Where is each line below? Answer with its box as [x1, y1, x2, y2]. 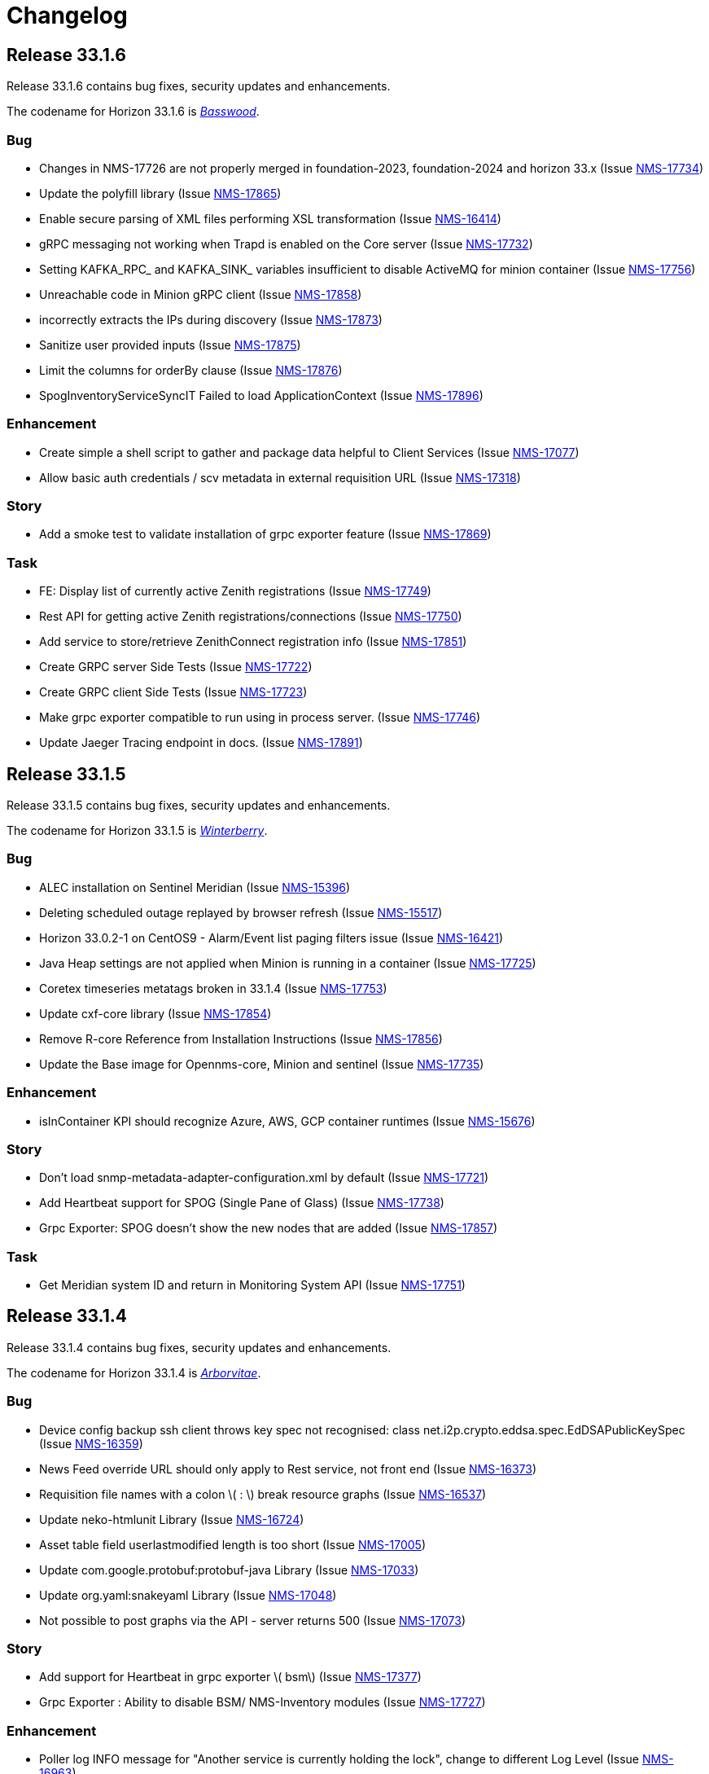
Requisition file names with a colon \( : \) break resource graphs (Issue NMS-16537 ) [39, 1486, 487, 1501]
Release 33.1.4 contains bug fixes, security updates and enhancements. [7, 1340, 392, 1355]
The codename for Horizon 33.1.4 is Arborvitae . [7, 1365, 261, 1380]
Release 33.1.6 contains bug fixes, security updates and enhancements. [7, 79, 391, 94]
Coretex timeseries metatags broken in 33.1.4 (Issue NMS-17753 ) [39, 981, 387, 995]
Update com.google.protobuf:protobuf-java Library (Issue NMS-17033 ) [39, 1562, 419, 1577]
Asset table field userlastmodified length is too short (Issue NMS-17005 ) [39, 1537, 427, 1552]
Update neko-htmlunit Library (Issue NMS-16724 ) [39, 1512, 304, 1526]
